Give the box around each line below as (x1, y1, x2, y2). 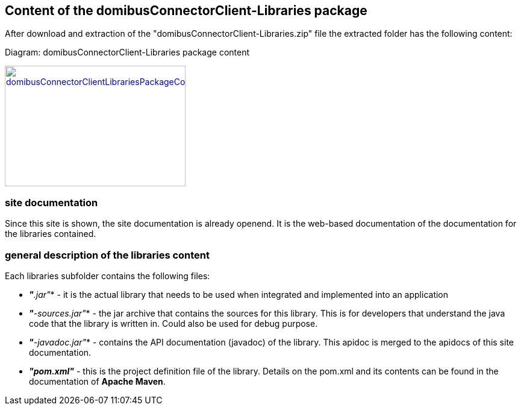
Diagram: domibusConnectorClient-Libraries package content (5, 47, 250, 58)
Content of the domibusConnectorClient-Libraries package (5, 3, 367, 18)
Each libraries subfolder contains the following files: (5, 270, 210, 281)
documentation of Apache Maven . (29, 376, 166, 386)
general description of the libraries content (5, 248, 210, 261)
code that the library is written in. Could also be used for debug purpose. (29, 318, 318, 329)
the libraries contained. (5, 229, 96, 239)
